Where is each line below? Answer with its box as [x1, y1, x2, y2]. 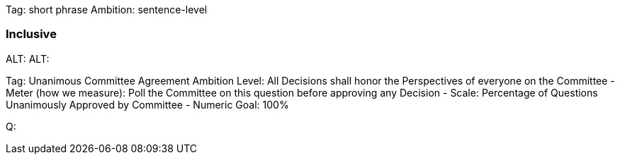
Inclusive [6, 27, 57, 42]
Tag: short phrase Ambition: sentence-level [6, 4, 208, 16]
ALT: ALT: [6, 52, 50, 65]
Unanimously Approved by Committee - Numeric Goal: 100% [6, 98, 289, 111]
